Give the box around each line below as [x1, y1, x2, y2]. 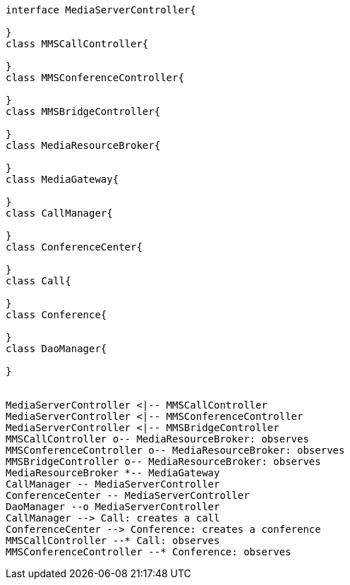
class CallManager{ [6, 207, 113, 219]
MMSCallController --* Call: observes [6, 535, 220, 546]
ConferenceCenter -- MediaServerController [6, 490, 250, 501]
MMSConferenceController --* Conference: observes [6, 546, 291, 557]
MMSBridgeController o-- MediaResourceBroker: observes [6, 456, 321, 467]
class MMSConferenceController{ [6, 72, 184, 83]
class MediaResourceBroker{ [6, 140, 161, 151]
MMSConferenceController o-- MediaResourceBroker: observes [6, 445, 345, 456]
